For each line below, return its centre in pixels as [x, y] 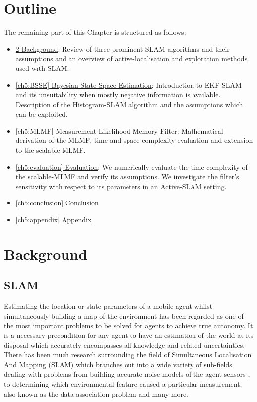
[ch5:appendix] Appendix [54, 220]
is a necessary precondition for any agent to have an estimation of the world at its [129, 335]
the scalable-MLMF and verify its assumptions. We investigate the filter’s [127, 176]
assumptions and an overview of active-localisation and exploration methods [131, 58]
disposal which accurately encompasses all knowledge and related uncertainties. [125, 345]
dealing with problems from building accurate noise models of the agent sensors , [127, 374]
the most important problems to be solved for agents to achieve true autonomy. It [128, 325]
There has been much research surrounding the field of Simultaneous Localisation [128, 355]
